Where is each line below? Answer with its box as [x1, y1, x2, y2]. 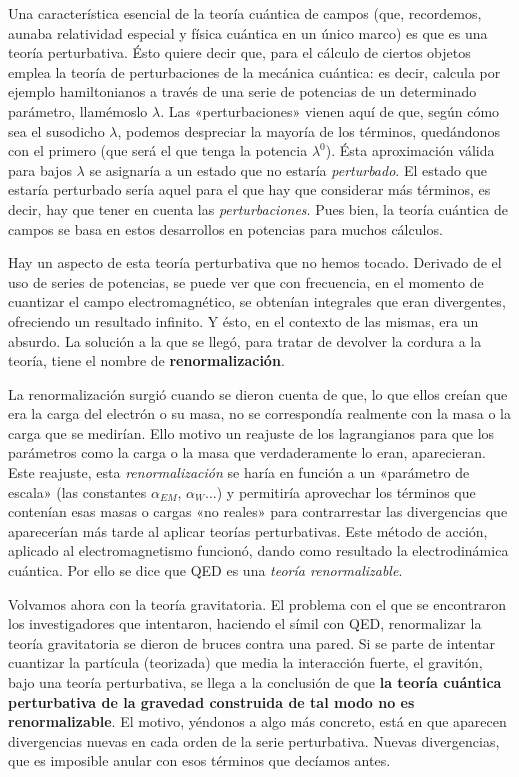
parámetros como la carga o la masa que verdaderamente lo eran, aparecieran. [8, 442, 486, 463]
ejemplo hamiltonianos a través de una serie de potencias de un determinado [8, 81, 477, 102]
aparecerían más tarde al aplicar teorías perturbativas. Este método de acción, [8, 520, 488, 541]
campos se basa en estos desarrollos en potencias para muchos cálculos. [8, 218, 443, 239]
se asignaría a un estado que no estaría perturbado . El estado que [89, 159, 488, 180]
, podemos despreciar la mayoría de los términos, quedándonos [117, 120, 500, 141]
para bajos [8, 159, 72, 180]
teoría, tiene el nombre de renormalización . [8, 350, 285, 371]
